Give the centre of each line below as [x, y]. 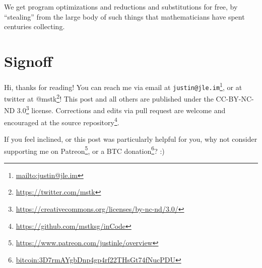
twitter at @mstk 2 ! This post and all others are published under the [109, 98]
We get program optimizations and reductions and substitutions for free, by [121, 7]
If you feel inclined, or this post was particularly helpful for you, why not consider [131, 139]
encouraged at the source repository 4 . [62, 121]
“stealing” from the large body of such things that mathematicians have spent [124, 16]
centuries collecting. [35, 26]
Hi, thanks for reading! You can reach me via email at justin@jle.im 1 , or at [123, 86]
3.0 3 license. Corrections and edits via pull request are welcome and [121, 110]
